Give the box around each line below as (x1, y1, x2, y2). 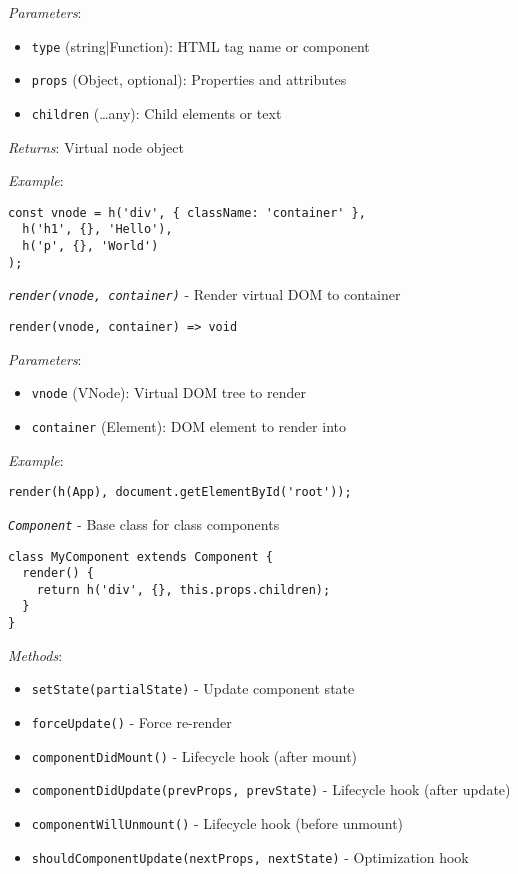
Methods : (8, 644, 63, 665)
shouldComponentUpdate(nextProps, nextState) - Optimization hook (31, 846, 469, 867)
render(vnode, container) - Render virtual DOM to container (8, 284, 401, 305)
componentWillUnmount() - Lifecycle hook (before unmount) (31, 813, 404, 833)
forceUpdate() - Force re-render (31, 712, 232, 733)
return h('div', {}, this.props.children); (36, 582, 331, 597)
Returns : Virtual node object (8, 136, 185, 157)
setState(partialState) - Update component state (31, 678, 355, 699)
